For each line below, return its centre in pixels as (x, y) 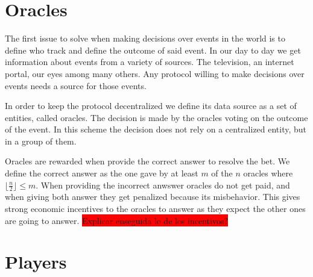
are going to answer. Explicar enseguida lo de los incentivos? (117, 220)
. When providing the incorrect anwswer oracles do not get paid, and (163, 185)
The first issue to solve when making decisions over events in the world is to (145, 38)
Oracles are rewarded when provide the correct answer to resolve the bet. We (147, 161)
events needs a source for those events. (76, 85)
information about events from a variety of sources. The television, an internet (150, 62)
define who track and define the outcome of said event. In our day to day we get (153, 50)
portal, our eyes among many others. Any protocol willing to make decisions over (155, 73)
